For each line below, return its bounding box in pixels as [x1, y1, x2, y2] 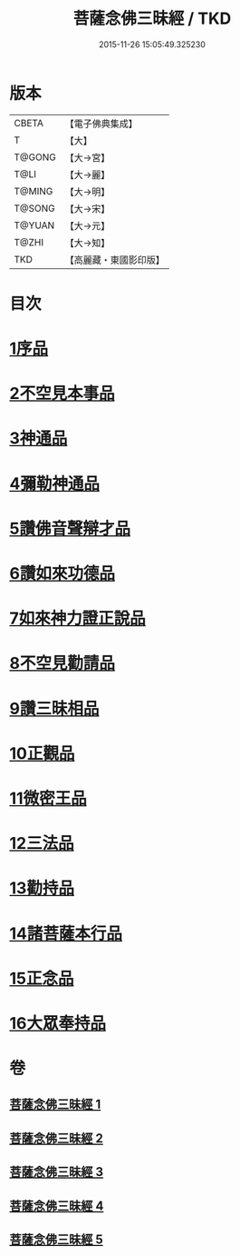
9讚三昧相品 [9, 698, 100, 719]
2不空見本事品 [9, 384, 115, 404]
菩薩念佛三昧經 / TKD [72, 8, 232, 29]
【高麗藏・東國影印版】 [64, 254, 165, 266]
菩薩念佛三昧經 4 [9, 1198, 104, 1213]
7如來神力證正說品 [9, 608, 147, 629]
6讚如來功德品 [9, 563, 116, 583]
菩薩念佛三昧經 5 [9, 1232, 104, 1248]
